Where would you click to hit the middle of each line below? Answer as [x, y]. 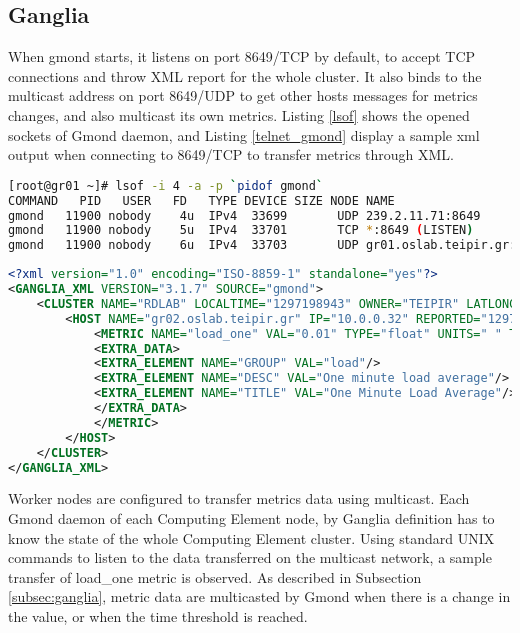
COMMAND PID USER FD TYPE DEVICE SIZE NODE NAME [201, 200]
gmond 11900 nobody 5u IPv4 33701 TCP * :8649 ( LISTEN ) [241, 230]
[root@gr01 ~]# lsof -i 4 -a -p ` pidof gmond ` [166, 185]
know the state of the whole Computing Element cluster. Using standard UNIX [251, 537]
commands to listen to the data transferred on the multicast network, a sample [250, 557]
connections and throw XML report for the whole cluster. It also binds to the [245, 75]
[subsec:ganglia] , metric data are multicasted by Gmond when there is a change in [259, 596]
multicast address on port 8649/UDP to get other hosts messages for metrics [243, 95]
